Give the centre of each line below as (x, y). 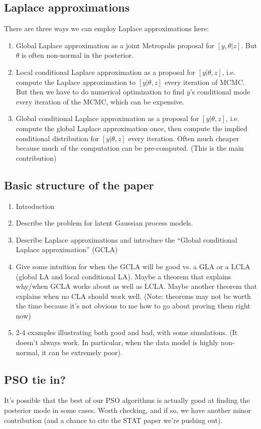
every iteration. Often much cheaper (184, 138)
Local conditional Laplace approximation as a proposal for (106, 72)
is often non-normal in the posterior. (78, 55)
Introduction (35, 206)
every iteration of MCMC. (205, 82)
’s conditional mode (220, 92)
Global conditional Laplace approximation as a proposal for (107, 118)
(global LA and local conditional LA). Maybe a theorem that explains (123, 276)
